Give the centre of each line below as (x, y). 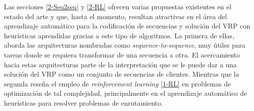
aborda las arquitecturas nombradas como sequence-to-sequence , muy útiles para (125, 45)
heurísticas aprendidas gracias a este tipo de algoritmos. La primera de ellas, (119, 35)
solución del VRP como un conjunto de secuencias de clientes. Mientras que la (122, 74)
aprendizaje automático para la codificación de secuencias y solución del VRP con (127, 26)
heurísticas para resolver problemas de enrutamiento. (84, 102)
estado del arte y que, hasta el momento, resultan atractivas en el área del (115, 16)
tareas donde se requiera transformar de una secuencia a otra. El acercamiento (122, 54)
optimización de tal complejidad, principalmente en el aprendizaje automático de (126, 93)
